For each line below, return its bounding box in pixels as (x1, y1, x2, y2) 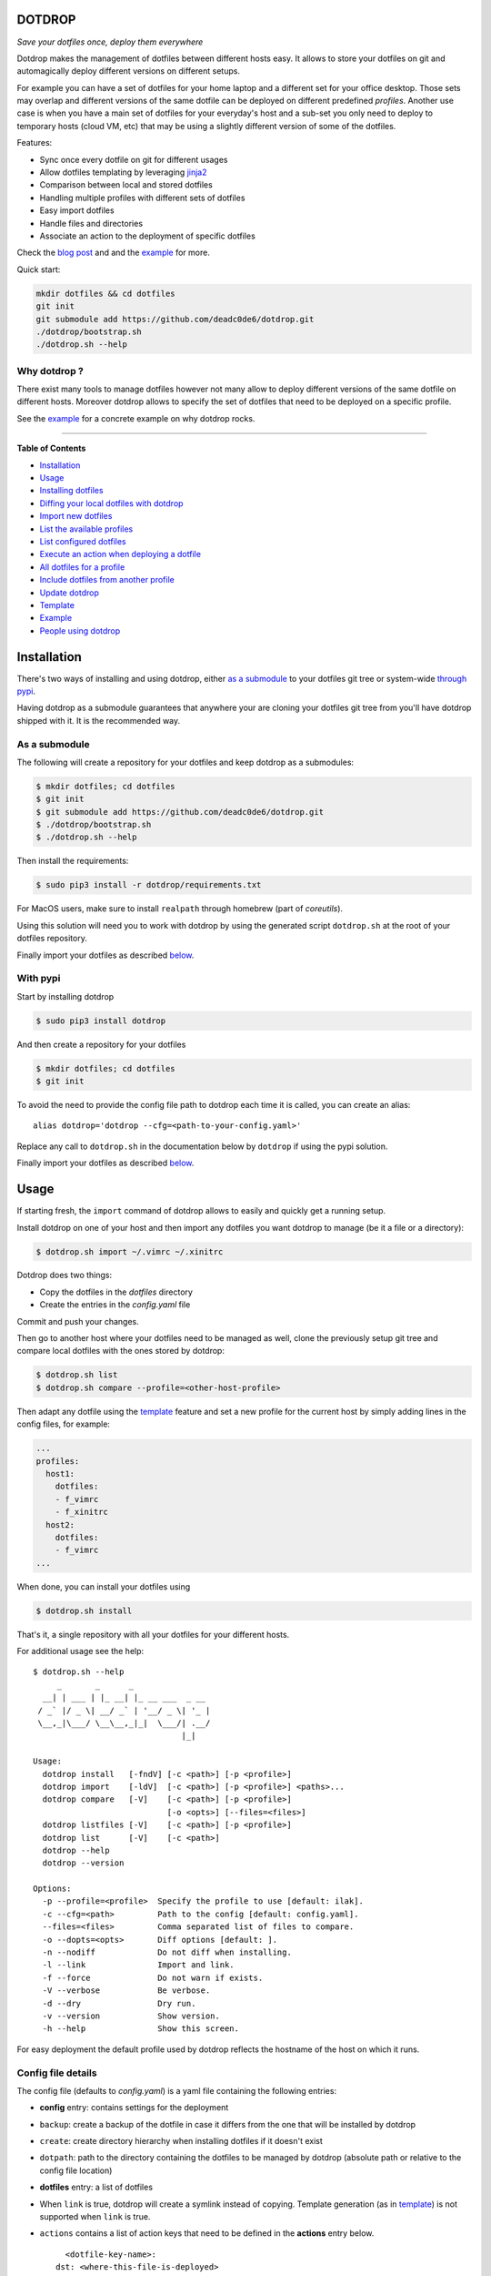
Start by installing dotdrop (16, 991, 115, 1001)
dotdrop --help (42, 1844, 110, 1855)
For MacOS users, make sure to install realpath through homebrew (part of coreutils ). (16, 903, 344, 914)
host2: (45, 1519, 75, 1529)
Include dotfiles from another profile (39, 574, 175, 585)
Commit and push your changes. (16, 1316, 140, 1326)
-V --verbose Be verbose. (42, 1986, 211, 1996)
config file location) (39, 2165, 113, 2176)
